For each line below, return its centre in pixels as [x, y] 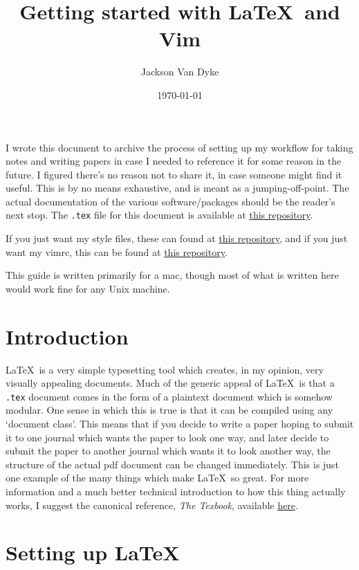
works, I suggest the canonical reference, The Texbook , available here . [152, 505]
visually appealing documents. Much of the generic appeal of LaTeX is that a [170, 383]
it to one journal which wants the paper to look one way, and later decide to [167, 437]
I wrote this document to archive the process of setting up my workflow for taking [179, 147]
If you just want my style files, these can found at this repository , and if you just [177, 238]
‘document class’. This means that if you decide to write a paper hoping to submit [180, 424]
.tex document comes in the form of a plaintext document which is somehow [169, 396]
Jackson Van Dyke [180, 72]
